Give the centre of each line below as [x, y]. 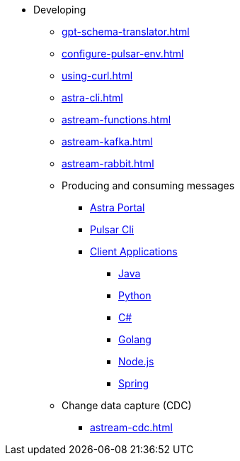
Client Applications [134, 251]
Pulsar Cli [112, 229]
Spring [134, 383]
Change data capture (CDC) [127, 405]
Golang [135, 339]
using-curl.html [97, 76]
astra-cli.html [92, 98]
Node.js [136, 361]
